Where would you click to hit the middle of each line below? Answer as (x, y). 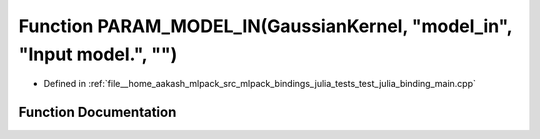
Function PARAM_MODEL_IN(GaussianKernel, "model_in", (265, 26)
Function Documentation (97, 112)
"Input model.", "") (98, 54)
